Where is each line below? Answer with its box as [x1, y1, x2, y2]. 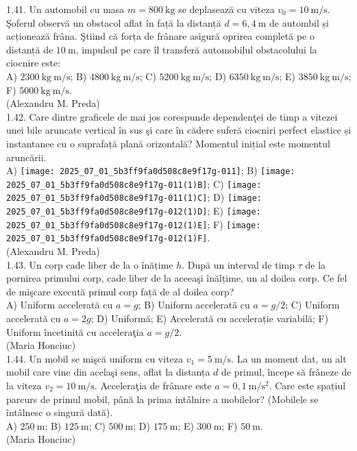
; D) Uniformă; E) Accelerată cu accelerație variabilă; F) [90, 311, 329, 326]
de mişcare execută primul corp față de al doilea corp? [6, 284, 234, 298]
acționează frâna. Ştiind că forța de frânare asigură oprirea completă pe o [6, 29, 315, 43]
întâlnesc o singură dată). [6, 405, 113, 419]
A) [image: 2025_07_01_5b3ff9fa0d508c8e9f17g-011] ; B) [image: [6, 163, 295, 178]
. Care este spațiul [269, 378, 346, 392]
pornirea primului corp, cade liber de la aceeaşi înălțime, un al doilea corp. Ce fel [6, 271, 347, 285]
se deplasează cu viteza [178, 2, 275, 16]
